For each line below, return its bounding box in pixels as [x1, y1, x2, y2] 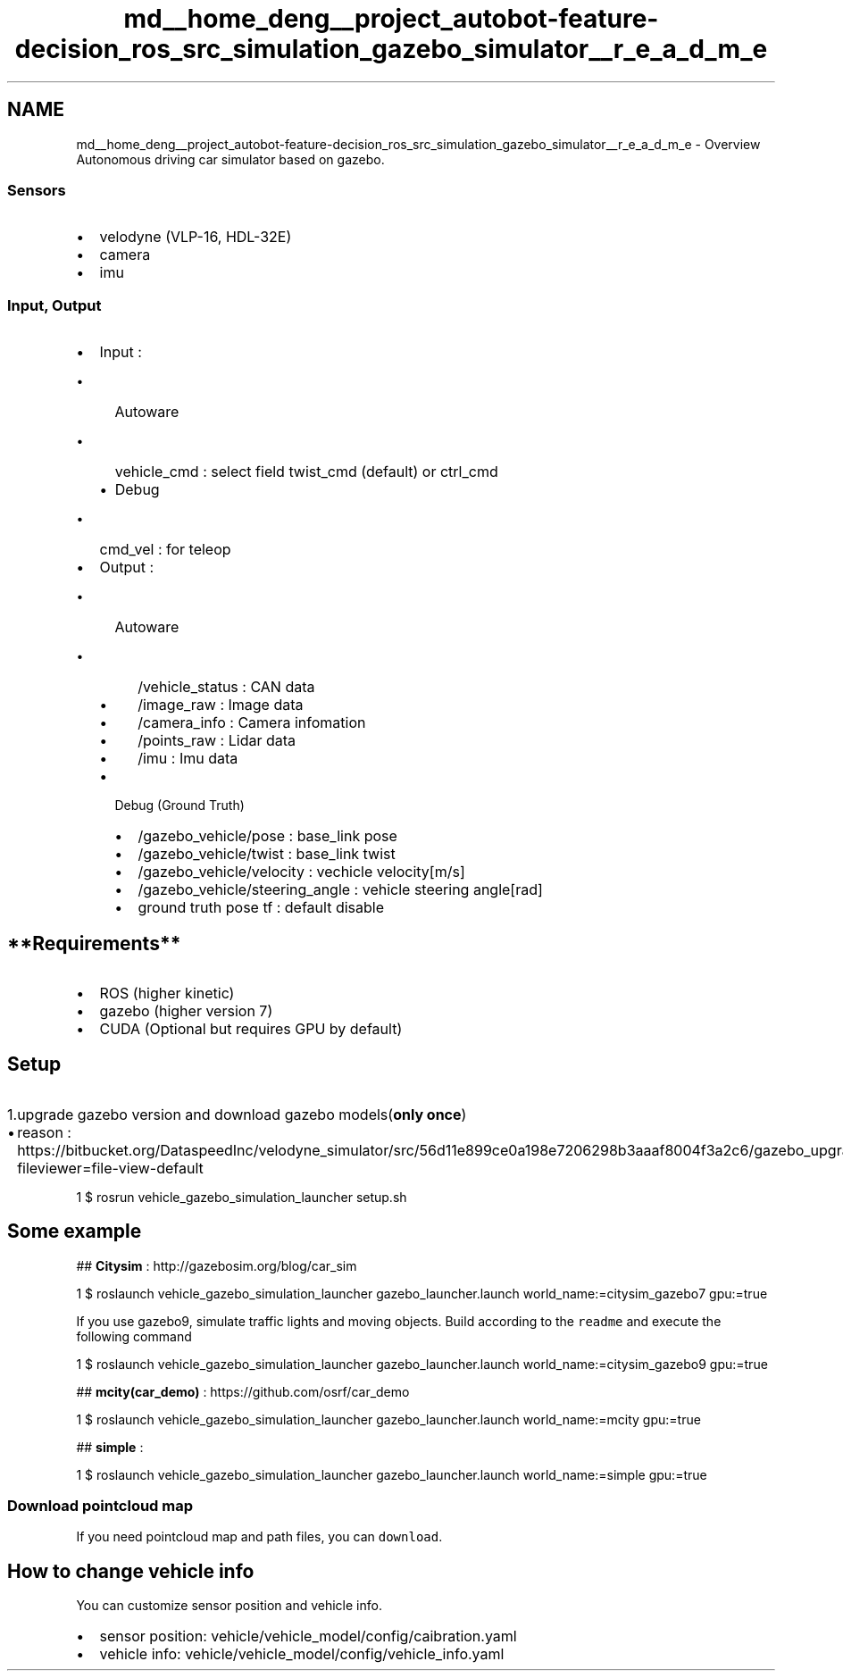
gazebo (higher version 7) [99, 1001, 273, 1020]
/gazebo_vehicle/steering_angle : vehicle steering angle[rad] [138, 881, 543, 899]
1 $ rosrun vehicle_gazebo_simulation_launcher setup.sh [76, 1189, 407, 1205]
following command [76, 1328, 192, 1344]
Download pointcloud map [7, 1497, 194, 1515]
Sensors [7, 180, 66, 199]
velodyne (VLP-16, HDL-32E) [99, 228, 292, 246]
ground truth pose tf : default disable [138, 898, 384, 917]
